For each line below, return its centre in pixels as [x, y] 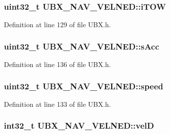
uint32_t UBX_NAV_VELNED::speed [84, 86]
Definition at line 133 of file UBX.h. [57, 104]
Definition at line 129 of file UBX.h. [57, 25]
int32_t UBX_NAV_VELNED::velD [79, 126]
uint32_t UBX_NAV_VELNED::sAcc [82, 46]
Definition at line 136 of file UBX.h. [57, 64]
